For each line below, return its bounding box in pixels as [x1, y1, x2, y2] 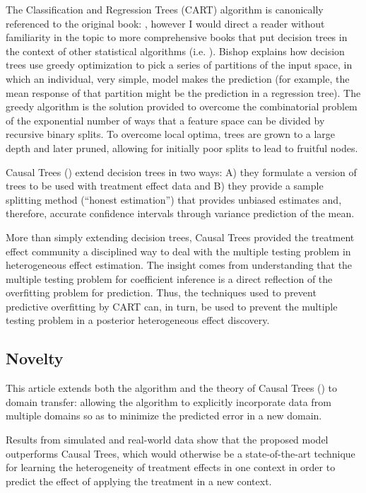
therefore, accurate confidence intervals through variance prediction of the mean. [6, 206, 355, 221]
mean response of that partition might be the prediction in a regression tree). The [6, 85, 361, 100]
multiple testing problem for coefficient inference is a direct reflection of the [6, 271, 333, 286]
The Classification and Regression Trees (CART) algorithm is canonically [6, 2, 324, 16]
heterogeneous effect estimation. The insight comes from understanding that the [6, 257, 353, 272]
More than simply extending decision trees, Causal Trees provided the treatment [6, 229, 355, 244]
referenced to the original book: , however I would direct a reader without [6, 16, 325, 30]
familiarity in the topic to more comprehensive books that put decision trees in [6, 30, 348, 45]
